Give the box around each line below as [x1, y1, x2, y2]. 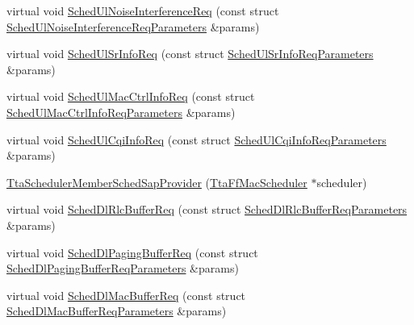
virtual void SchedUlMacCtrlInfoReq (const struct [6, 88, 255, 105]
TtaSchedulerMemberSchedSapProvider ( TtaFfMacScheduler [6, 173, 307, 190]
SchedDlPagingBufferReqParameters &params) [6, 260, 239, 277]
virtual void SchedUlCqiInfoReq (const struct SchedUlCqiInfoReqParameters [6, 131, 387, 148]
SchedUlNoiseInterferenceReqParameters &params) [6, 18, 260, 35]
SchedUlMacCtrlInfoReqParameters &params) [6, 103, 236, 120]
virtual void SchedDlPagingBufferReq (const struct [6, 244, 258, 260]
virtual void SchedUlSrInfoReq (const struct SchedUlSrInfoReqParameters [6, 45, 374, 62]
